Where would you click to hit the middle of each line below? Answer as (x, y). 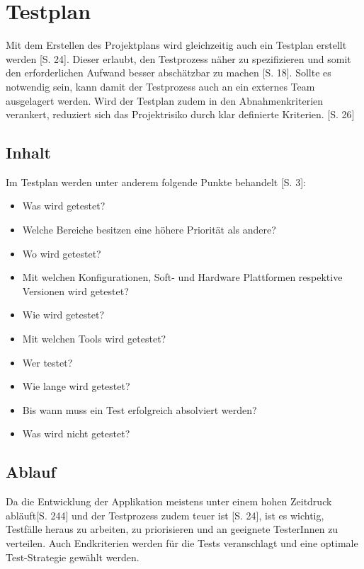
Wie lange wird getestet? (76, 386)
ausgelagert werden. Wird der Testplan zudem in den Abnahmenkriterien (165, 100)
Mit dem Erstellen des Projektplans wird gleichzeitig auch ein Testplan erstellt (176, 45)
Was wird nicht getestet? (76, 433)
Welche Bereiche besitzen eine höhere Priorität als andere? (149, 230)
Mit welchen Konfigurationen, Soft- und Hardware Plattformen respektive (182, 277)
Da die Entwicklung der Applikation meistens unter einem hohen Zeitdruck (169, 501)
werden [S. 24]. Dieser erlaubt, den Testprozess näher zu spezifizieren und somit (178, 58)
